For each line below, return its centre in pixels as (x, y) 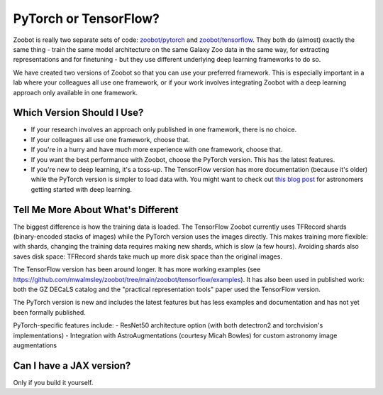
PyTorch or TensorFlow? (86, 18)
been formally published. (50, 312)
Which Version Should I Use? (78, 113)
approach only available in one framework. (76, 92)
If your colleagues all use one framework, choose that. (111, 139)
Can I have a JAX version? (72, 366)
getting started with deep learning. (82, 189)
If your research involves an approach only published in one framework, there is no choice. (164, 130)
